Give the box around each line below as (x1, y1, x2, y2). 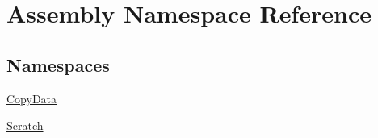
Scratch (6, 117, 44, 134)
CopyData (6, 90, 57, 107)
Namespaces (6, 52, 110, 77)
